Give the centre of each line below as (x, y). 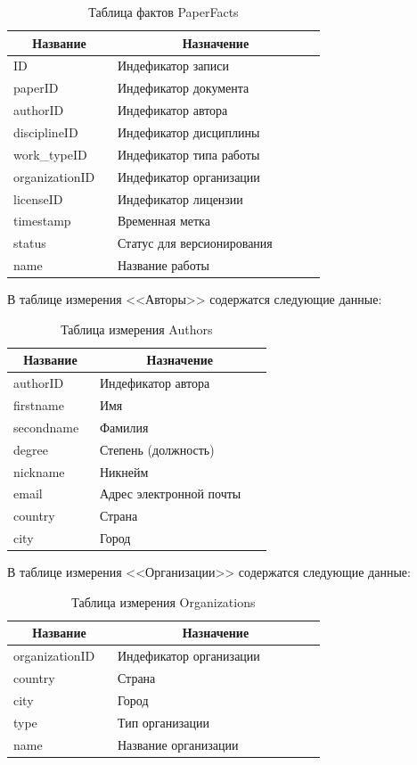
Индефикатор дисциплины (188, 132)
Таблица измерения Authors (137, 329)
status (30, 243)
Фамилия (124, 427)
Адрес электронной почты (170, 494)
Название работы (163, 265)
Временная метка (164, 221)
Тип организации (163, 722)
